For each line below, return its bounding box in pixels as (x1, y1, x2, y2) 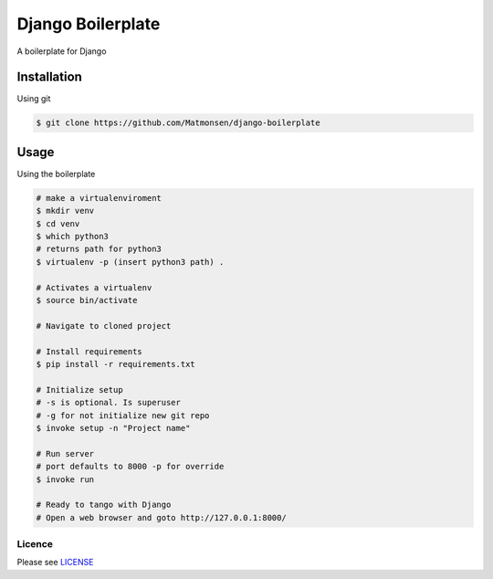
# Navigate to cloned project (36, 321, 172, 331)
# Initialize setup (36, 384, 123, 395)
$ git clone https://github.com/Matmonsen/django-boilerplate (36, 118, 320, 128)
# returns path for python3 (36, 244, 162, 255)
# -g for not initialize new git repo (36, 410, 210, 420)
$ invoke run (36, 474, 95, 484)
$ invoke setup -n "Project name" (36, 423, 191, 433)
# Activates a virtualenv (36, 282, 152, 292)
